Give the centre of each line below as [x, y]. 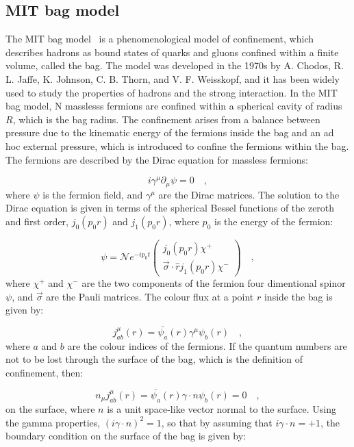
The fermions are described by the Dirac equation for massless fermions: [157, 159]
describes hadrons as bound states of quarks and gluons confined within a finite [172, 52]
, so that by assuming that [217, 422]
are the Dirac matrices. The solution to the [249, 194]
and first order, [37, 221]
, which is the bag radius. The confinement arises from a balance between [166, 119]
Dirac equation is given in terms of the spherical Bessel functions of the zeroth [170, 208]
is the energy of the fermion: [274, 221]
